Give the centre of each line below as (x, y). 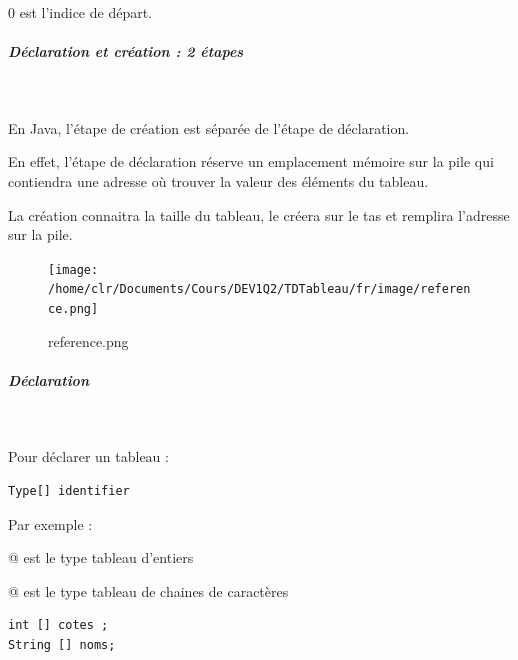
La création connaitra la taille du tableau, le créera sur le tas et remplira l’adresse (259, 214)
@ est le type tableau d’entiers (101, 557)
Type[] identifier (69, 491)
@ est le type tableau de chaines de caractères (148, 590)
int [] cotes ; (58, 625)
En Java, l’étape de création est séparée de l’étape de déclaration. (209, 127)
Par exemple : (50, 523)
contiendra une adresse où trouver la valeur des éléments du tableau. (218, 180)
